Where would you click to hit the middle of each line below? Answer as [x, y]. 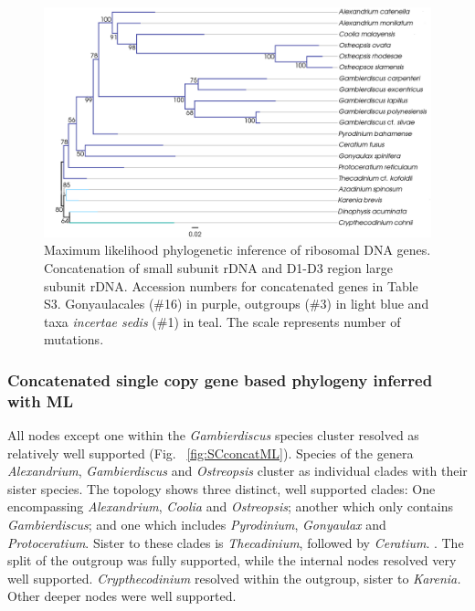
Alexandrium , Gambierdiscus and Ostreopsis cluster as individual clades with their [237, 471]
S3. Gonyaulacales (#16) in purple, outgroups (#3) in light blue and [237, 304]
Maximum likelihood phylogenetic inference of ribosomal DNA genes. [237, 250]
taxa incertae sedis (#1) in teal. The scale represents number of [222, 321]
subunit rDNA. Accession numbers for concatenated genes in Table [231, 285]
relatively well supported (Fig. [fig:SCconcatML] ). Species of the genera [211, 453]
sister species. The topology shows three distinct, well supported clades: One [222, 488]
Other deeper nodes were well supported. [122, 596]
